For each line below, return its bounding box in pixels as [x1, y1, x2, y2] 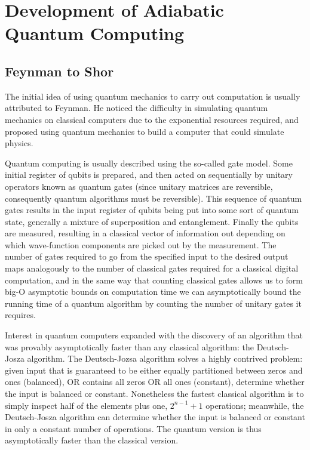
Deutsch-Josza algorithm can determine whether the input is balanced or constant [5, 411, 305, 423]
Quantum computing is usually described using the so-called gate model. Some [5, 156, 293, 169]
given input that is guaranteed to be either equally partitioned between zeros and [5, 363, 303, 376]
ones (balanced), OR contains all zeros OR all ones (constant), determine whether [5, 375, 305, 388]
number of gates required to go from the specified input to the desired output [5, 250, 288, 263]
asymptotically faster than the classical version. [5, 434, 179, 446]
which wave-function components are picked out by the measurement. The [5, 238, 277, 251]
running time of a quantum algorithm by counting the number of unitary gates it [5, 297, 302, 309]
